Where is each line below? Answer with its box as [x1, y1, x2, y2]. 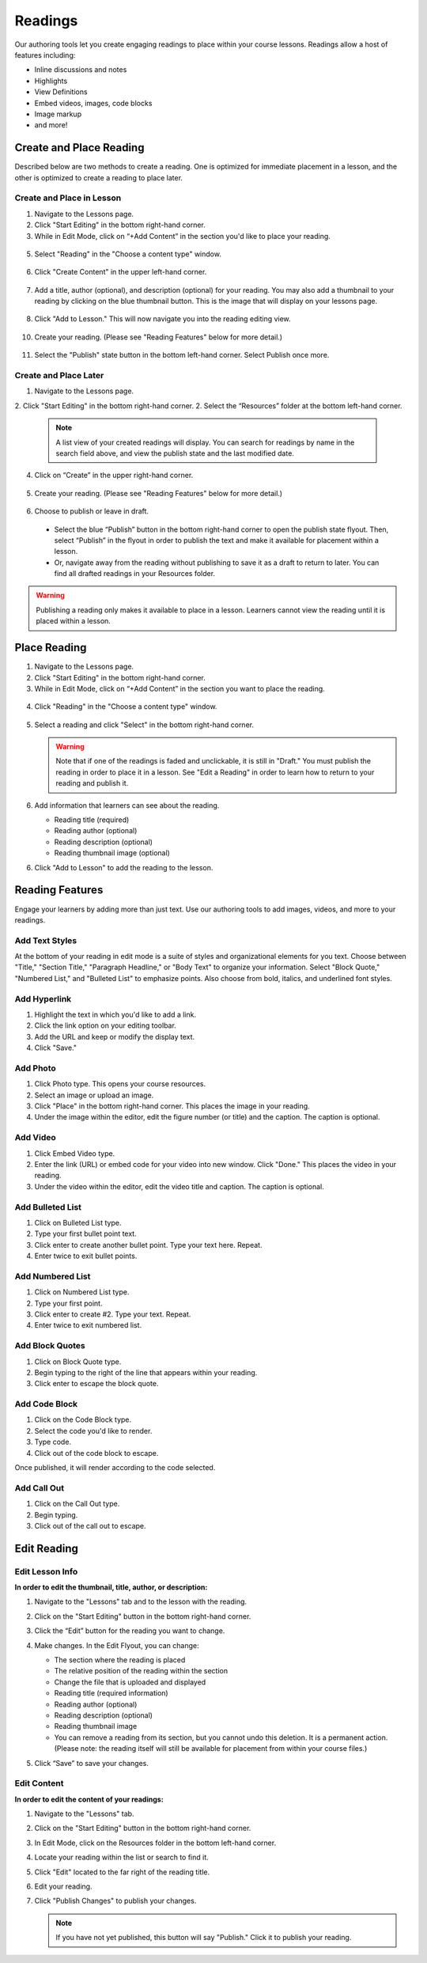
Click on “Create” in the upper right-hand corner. [34, 471, 194, 480]
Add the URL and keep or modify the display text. [34, 1032, 195, 1041]
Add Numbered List [14, 1271, 91, 1282]
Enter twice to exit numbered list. [34, 1321, 142, 1330]
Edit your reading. [34, 1882, 93, 1891]
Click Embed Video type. [34, 1148, 115, 1158]
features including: [14, 50, 76, 59]
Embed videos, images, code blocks [34, 98, 153, 108]
